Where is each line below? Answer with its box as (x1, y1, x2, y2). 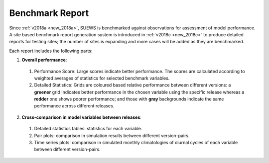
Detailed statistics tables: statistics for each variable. (34, 126, 142, 132)
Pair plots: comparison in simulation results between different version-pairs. (34, 132, 190, 139)
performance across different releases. (34, 103, 115, 109)
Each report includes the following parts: (9, 48, 93, 54)
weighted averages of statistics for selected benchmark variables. (34, 75, 170, 81)
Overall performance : (21, 57, 67, 63)
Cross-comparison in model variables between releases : (21, 114, 142, 120)
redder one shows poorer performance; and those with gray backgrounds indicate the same (34, 96, 224, 102)
